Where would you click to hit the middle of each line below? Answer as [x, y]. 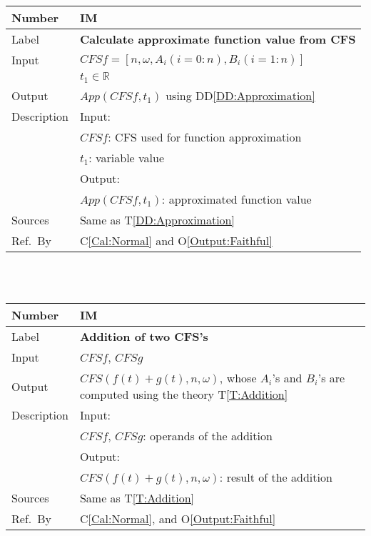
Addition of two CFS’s [144, 337]
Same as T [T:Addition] [137, 498]
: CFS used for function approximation [205, 137]
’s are [331, 378]
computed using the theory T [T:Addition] [184, 394]
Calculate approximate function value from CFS [218, 39]
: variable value [127, 157]
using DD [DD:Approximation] [240, 95]
